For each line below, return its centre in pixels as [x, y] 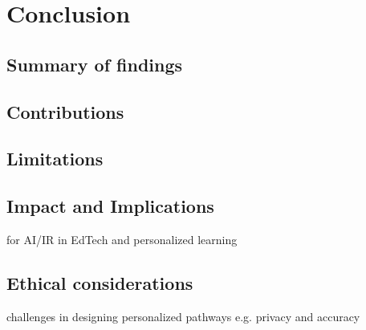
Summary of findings [95, 64]
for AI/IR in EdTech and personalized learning [122, 239]
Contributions [65, 111]
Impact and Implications [110, 206]
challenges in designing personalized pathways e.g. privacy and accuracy [183, 316]
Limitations [55, 159]
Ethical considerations [100, 282]
